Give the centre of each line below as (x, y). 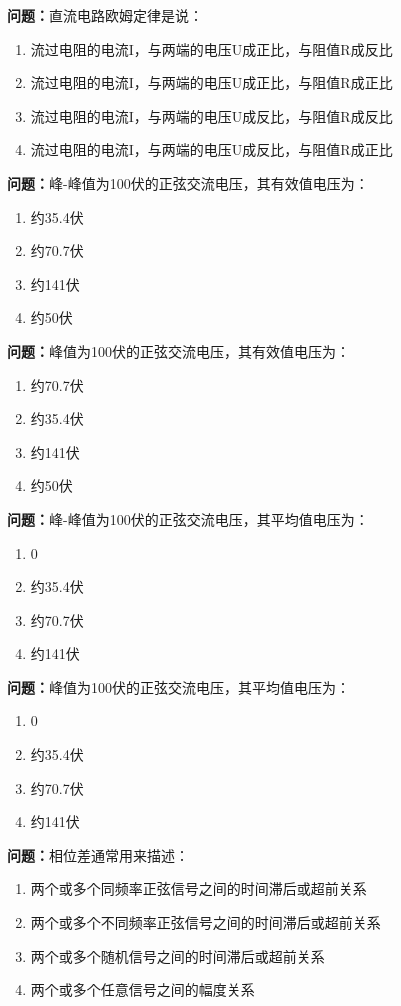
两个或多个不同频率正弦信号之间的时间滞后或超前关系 (205, 922)
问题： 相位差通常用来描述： (98, 854)
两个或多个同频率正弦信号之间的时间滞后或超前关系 (198, 888)
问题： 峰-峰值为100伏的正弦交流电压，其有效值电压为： (188, 182)
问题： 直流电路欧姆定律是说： (105, 15)
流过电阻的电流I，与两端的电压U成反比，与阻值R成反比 (211, 115)
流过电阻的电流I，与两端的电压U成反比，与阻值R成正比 (211, 149)
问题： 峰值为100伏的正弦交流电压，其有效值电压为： (178, 350)
